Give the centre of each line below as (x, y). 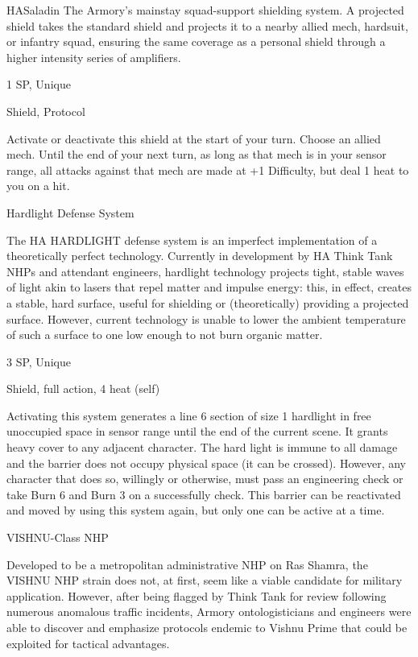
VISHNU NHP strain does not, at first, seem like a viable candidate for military (205, 580)
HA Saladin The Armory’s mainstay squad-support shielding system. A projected (205, 10)
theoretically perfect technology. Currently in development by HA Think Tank (200, 256)
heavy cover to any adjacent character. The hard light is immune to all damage (202, 447)
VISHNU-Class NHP (58, 537)
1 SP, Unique (39, 84)
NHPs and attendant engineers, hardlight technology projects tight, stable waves (205, 271)
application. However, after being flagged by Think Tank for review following (197, 595)
